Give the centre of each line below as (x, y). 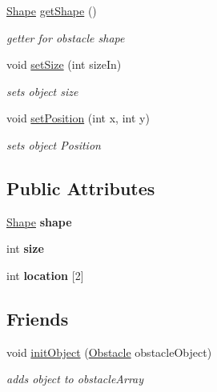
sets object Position (54, 144)
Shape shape (39, 221)
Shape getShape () (52, 10)
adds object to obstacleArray (75, 379)
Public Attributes (81, 188)
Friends (38, 318)
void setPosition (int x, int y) (78, 118)
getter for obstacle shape (66, 37)
